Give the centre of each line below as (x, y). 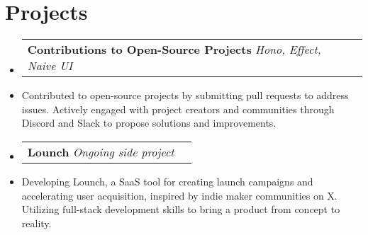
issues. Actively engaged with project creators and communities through (178, 109)
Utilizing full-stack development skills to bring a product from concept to (181, 209)
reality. (37, 223)
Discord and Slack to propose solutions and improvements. (149, 123)
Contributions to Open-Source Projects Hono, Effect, (174, 50)
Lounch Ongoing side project (101, 151)
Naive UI (50, 66)
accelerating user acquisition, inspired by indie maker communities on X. (179, 195)
